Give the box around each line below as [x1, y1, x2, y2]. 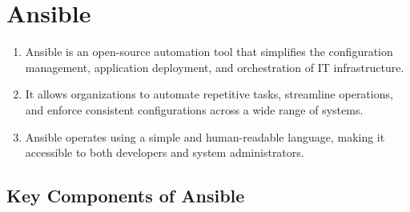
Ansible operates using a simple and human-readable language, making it [25, 128, 385, 145]
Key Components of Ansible [6, 183, 245, 208]
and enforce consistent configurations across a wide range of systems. [25, 101, 364, 118]
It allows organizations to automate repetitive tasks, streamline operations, [25, 86, 393, 102]
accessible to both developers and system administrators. [25, 144, 304, 161]
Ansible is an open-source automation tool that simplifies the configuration [25, 43, 393, 60]
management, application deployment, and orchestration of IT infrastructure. [25, 58, 404, 75]
